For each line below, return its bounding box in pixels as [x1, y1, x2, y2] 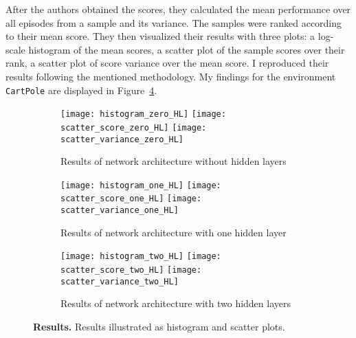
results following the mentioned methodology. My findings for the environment [5, 69, 336, 83]
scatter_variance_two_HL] [60, 276, 179, 286]
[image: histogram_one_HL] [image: [60, 180, 221, 190]
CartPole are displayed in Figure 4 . [5, 82, 157, 97]
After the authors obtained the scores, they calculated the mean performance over [5, 2, 351, 16]
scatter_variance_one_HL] [60, 205, 179, 216]
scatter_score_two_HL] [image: [60, 265, 202, 275]
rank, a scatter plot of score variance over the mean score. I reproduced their [5, 56, 329, 70]
